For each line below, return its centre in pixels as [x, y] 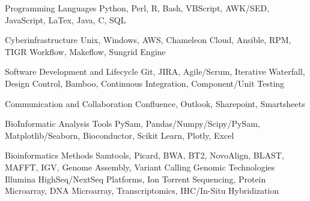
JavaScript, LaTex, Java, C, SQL [65, 19]
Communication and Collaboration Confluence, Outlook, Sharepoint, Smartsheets [155, 103]
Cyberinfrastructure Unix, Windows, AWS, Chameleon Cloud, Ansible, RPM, [148, 40]
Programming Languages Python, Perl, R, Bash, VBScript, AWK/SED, [137, 8]
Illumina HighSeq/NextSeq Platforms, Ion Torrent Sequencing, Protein [135, 179]
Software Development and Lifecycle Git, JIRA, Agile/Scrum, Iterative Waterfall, [155, 71]
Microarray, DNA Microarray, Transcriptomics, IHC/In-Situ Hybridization [142, 191]
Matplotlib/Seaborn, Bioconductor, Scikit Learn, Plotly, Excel [120, 135]
